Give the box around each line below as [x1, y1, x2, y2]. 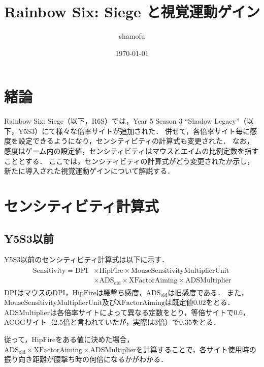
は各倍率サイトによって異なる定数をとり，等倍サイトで [50, 306, 234, 317]
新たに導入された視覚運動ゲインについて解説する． [4, 165, 175, 176]
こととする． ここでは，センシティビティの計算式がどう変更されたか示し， [4, 155, 254, 166]
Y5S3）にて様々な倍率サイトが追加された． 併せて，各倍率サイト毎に [18, 125, 250, 136]
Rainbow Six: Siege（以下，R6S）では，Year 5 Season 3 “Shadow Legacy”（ [4, 116, 247, 126]
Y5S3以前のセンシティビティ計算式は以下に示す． [4, 254, 169, 265]
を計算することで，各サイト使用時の [136, 344, 256, 354]
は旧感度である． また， [168, 287, 248, 297]
